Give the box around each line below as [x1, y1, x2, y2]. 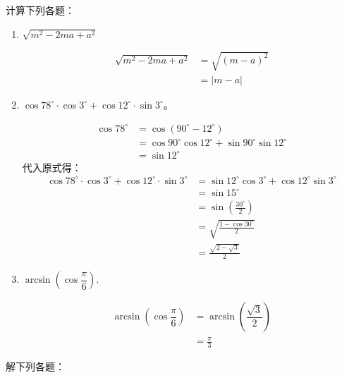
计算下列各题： [6, 3, 75, 17]
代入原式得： [22, 159, 82, 174]
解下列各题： [6, 358, 65, 373]
